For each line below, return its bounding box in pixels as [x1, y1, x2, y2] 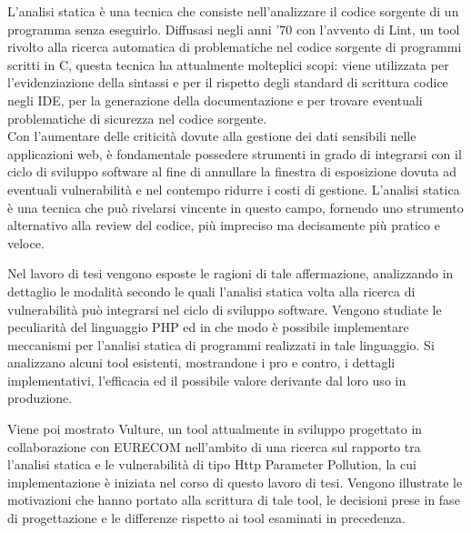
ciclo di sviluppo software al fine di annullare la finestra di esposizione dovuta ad [7, 162, 457, 181]
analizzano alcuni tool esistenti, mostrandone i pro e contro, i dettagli [7, 353, 396, 372]
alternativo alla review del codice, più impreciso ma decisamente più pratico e [7, 216, 440, 235]
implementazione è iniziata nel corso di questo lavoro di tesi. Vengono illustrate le [7, 472, 463, 491]
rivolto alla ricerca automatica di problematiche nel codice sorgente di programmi [7, 37, 462, 56]
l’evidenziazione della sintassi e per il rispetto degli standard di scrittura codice [7, 73, 448, 92]
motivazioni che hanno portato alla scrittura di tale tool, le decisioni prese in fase [7, 490, 460, 509]
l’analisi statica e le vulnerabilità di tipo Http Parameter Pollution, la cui [7, 455, 416, 474]
